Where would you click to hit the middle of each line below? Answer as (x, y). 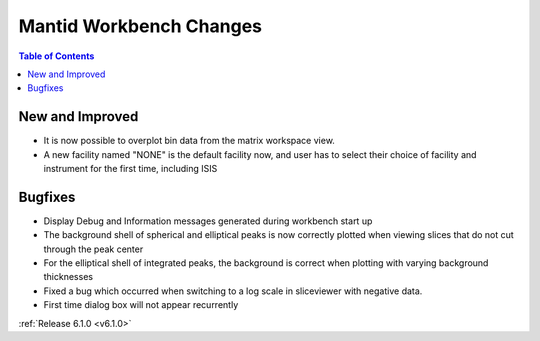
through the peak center (93, 249)
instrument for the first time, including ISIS (130, 169)
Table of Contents (56, 56)
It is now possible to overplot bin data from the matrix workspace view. (189, 141)
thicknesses (68, 277)
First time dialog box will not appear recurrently (141, 305)
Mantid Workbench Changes (140, 26)
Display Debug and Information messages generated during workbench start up (208, 221)
